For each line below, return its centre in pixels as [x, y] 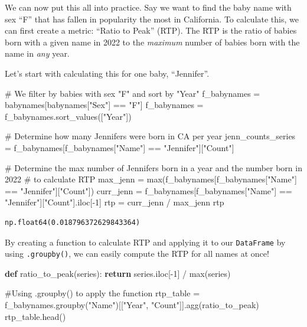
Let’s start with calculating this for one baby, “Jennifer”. [107, 73]
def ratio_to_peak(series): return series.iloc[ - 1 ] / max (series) [118, 273]
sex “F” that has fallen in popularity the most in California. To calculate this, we [152, 19]
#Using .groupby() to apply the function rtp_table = [102, 293]
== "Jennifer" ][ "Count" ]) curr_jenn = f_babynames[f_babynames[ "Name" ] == [148, 190]
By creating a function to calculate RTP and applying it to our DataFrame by [145, 242]
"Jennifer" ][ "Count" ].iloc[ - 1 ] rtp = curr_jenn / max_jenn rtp [115, 202]
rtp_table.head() [35, 316]
